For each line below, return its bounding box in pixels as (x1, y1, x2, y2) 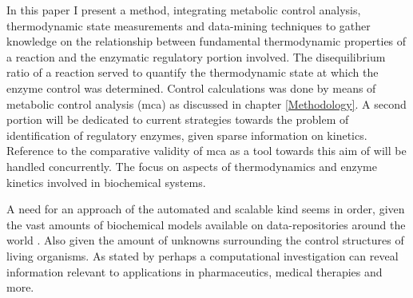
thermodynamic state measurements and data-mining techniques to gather (6, 17, 371, 34)
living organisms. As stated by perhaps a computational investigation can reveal (6, 247, 399, 264)
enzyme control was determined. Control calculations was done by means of (6, 79, 376, 96)
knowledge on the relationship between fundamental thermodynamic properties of (6, 33, 407, 50)
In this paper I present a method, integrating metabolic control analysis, (6, 2, 361, 18)
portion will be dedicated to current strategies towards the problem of (6, 111, 349, 128)
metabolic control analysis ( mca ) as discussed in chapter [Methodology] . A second (6, 95, 407, 112)
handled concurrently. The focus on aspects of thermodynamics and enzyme (6, 157, 377, 174)
